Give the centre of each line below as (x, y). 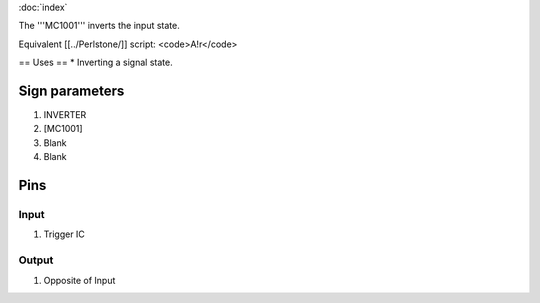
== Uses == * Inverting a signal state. (96, 62)
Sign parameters (71, 90)
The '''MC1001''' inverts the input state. (99, 26)
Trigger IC (64, 234)
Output (36, 260)
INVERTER (65, 115)
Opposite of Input (79, 280)
